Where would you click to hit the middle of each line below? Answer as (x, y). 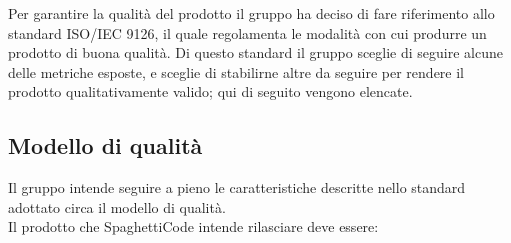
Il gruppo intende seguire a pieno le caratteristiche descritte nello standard (237, 187)
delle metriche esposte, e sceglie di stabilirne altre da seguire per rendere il (236, 71)
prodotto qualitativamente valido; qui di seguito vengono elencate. (210, 91)
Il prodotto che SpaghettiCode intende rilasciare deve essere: (193, 226)
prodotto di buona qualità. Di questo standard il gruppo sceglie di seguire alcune (255, 52)
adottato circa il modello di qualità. (117, 206)
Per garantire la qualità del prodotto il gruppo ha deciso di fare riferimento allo (251, 13)
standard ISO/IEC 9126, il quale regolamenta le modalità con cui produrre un (247, 32)
